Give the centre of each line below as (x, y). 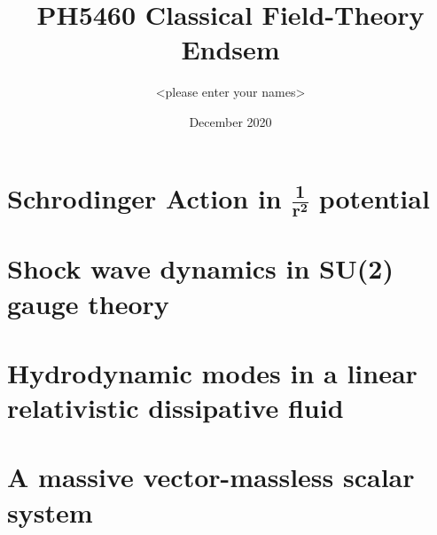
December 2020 (230, 121)
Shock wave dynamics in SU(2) (200, 268)
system (50, 511)
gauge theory (88, 303)
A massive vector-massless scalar (211, 477)
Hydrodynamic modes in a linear (212, 372)
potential (374, 197)
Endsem (230, 49)
